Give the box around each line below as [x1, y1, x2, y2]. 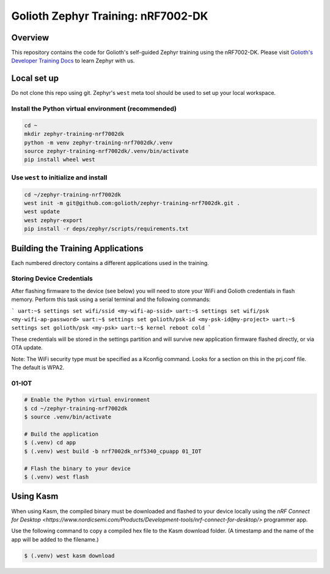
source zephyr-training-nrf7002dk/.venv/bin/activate [24, 147, 189, 155]
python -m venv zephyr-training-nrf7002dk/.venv [24, 139, 173, 146]
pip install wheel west [24, 156, 96, 163]
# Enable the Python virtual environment [24, 397, 150, 403]
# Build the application [24, 431, 99, 438]
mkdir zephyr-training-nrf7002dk [24, 130, 125, 138]
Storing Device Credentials [11, 274, 93, 283]
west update [24, 208, 61, 215]
